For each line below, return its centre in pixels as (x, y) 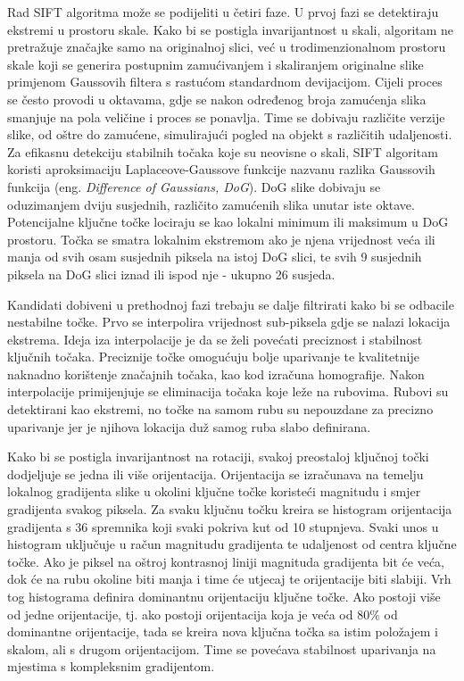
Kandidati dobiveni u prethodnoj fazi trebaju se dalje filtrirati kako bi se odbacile (231, 304)
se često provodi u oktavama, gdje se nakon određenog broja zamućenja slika (217, 99)
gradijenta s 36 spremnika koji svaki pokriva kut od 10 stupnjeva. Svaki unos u (223, 526)
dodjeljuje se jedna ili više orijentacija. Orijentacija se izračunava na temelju (215, 473)
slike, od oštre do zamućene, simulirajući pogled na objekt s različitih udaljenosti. (230, 134)
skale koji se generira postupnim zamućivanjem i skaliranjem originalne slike (215, 64)
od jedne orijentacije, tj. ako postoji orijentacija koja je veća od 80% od (203, 614)
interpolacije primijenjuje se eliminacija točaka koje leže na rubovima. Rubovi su (228, 391)
